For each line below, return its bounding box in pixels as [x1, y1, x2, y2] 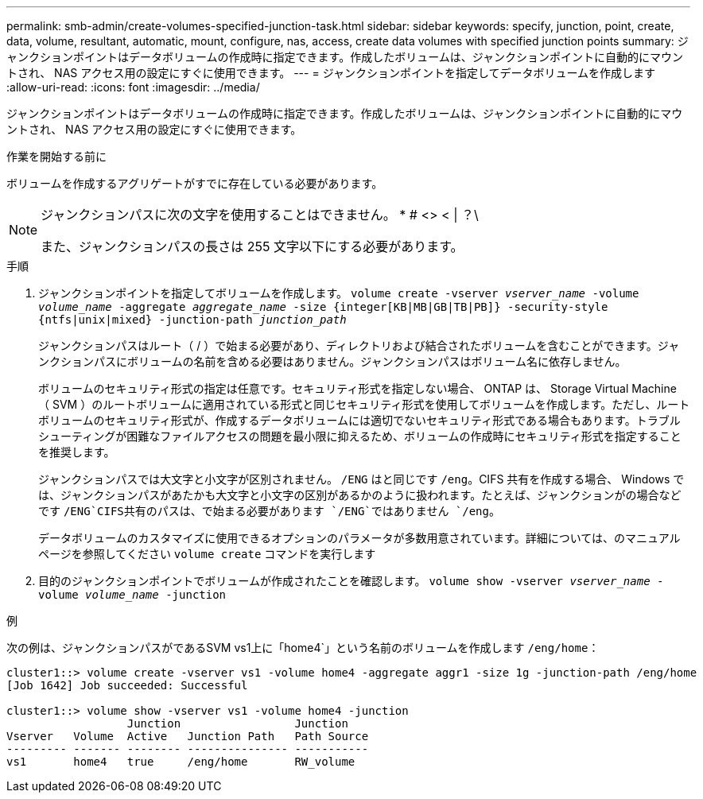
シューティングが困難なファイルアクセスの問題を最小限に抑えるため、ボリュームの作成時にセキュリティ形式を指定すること [38, 429, 682, 443]
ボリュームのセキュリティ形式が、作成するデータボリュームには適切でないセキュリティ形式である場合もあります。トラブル [38, 413, 681, 427]
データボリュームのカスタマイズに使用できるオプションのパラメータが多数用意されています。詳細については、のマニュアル [38, 531, 681, 545]
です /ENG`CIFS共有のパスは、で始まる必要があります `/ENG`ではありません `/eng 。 [38, 504, 500, 518]
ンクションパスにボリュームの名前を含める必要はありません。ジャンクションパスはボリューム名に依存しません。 [38, 355, 627, 368]
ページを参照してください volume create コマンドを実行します [38, 547, 376, 560]
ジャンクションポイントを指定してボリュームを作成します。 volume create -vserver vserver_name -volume [38, 286, 639, 300]
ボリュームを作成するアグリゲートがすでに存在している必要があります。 [6, 176, 383, 190]
